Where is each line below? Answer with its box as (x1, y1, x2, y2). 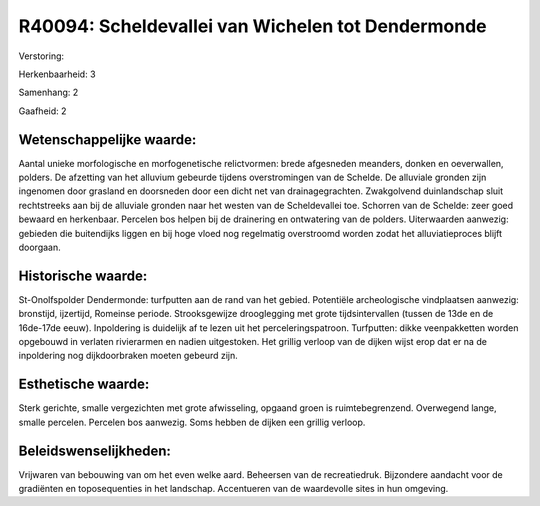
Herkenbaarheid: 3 (18, 68, 96, 80)
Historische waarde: (18, 267, 148, 284)
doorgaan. (18, 241, 62, 253)
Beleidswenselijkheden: (18, 442, 172, 459)
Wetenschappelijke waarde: (18, 131, 197, 148)
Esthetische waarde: (18, 376, 150, 393)
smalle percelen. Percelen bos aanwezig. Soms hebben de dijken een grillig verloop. (18, 416, 366, 428)
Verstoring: (18, 50, 65, 62)
